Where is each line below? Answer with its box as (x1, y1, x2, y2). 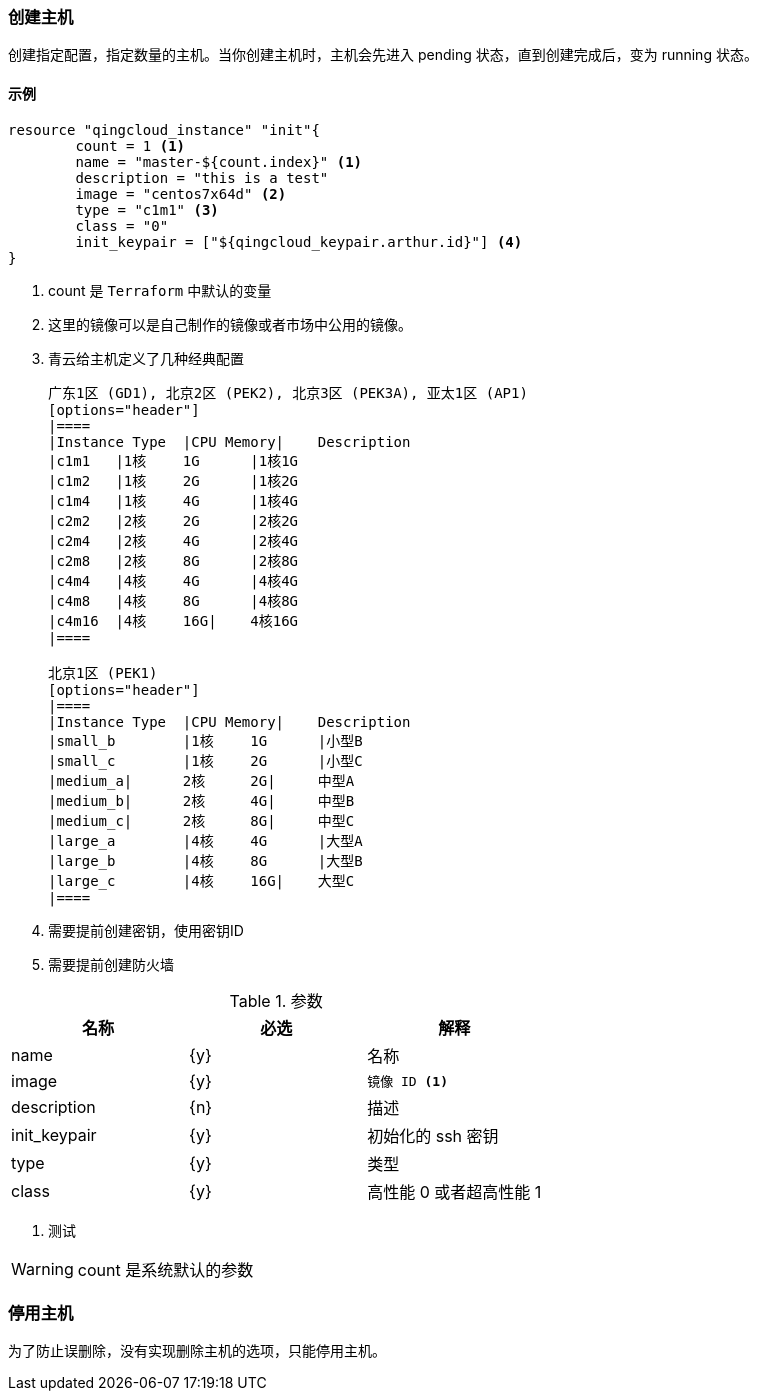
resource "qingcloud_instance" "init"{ (8, 121, 320, 138)
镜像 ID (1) (367, 1074, 448, 1090)
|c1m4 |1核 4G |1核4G (48, 492, 299, 509)
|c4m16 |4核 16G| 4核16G (48, 612, 299, 629)
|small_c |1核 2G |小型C (48, 752, 363, 769)
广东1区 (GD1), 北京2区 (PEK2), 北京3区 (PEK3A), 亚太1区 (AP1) (48, 384, 528, 401)
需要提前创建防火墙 (48, 955, 174, 973)
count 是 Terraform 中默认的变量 (48, 281, 272, 299)
